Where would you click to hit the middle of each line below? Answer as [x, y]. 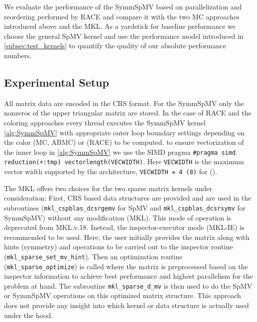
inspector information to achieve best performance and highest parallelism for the [128, 276]
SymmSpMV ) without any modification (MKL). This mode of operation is [118, 217]
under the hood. [29, 315]
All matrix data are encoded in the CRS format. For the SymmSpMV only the [124, 103]
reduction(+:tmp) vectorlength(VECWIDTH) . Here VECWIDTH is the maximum [124, 161]
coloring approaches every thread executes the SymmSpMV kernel [105, 122]
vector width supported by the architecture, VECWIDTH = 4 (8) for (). [111, 171]
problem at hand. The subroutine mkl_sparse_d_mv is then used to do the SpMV [128, 285]
